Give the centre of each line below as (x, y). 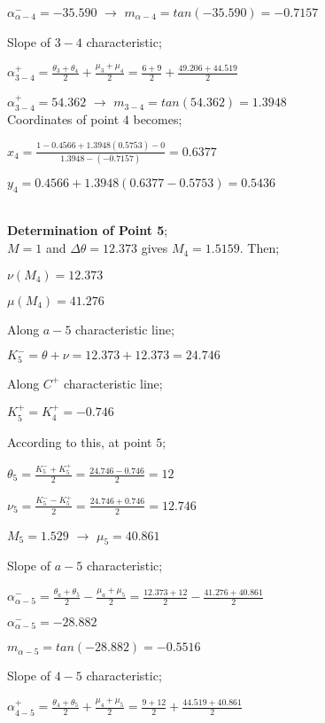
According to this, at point (80, 441)
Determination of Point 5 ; (88, 230)
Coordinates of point (63, 118)
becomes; (158, 118)
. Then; (259, 248)
